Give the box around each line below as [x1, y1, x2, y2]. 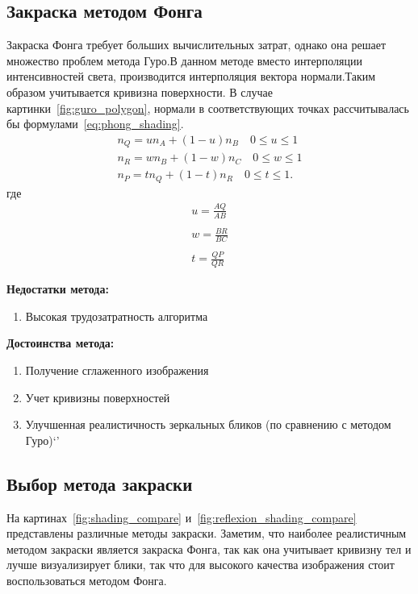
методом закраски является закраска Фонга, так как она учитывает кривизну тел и [6, 540, 412, 557]
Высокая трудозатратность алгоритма [25, 307, 208, 324]
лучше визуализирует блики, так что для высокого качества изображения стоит [6, 556, 395, 573]
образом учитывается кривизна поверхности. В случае [6, 83, 273, 100]
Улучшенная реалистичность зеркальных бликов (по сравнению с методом [25, 416, 391, 433]
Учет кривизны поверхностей [25, 388, 170, 405]
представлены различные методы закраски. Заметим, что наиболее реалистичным [6, 525, 407, 542]
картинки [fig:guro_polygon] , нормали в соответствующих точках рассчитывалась [6, 99, 409, 116]
